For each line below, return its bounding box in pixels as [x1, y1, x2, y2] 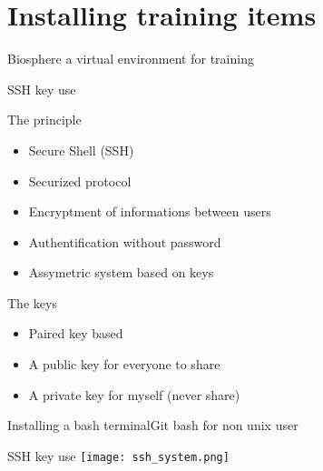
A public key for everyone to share [28, 355, 220, 374]
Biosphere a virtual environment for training [7, 49, 254, 68]
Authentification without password [28, 232, 221, 251]
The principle [7, 110, 82, 129]
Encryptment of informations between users [28, 202, 271, 221]
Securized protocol [28, 171, 132, 190]
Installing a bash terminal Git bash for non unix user [7, 416, 299, 435]
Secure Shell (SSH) [28, 140, 134, 159]
